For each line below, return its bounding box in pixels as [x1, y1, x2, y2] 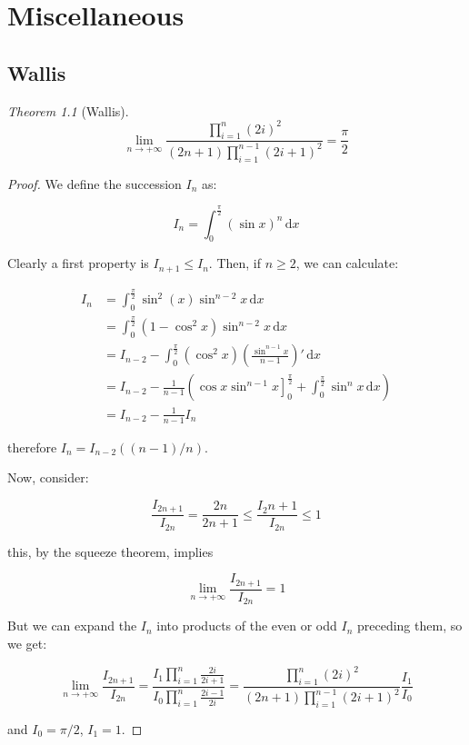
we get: [7, 633, 47, 652]
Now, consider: [7, 468, 89, 487]
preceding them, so [356, 616, 463, 635]
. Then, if [208, 253, 262, 273]
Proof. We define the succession [7, 174, 182, 193]
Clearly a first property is [7, 253, 149, 273]
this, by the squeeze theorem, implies [7, 541, 214, 561]
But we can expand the [7, 616, 137, 635]
